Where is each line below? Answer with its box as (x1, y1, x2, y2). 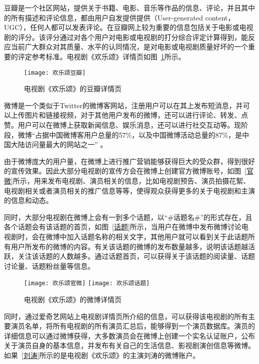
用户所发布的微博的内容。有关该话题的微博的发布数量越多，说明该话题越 (10, 241, 248, 251)
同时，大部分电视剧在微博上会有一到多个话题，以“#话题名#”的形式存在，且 (4, 211, 253, 222)
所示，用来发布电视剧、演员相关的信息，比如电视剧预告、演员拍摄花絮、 (12, 175, 250, 185)
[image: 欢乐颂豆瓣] (24, 69, 86, 76)
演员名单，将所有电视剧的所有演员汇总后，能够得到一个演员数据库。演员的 (10, 321, 255, 331)
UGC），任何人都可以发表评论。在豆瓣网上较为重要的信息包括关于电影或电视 (4, 22, 254, 32)
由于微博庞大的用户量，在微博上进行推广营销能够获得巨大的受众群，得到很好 (4, 156, 255, 166)
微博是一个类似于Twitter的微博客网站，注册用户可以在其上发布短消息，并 (4, 100, 243, 110)
